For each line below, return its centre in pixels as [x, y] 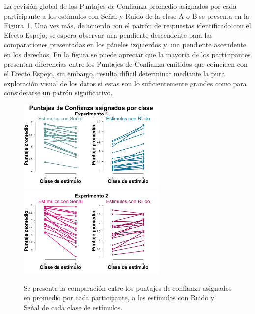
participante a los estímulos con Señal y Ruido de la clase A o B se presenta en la [127, 15]
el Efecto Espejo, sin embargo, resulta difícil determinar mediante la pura [114, 73]
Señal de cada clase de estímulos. [73, 307]
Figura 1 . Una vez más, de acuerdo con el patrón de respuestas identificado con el [127, 25]
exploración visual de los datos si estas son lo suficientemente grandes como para [125, 83]
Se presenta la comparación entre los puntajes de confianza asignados [128, 288]
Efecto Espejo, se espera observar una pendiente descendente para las [108, 35]
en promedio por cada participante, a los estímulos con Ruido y [119, 298]
